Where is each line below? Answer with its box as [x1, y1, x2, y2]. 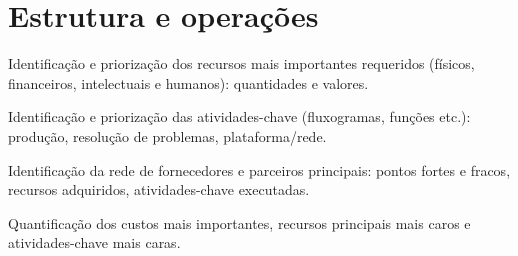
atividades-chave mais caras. [8, 232, 181, 253]
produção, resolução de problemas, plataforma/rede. [8, 125, 327, 146]
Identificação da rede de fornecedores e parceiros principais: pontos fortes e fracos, [8, 159, 511, 180]
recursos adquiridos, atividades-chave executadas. [8, 179, 310, 200]
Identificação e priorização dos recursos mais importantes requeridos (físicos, [8, 53, 475, 74]
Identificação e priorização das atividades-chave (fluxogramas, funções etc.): [8, 106, 471, 127]
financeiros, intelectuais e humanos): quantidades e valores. [8, 72, 369, 93]
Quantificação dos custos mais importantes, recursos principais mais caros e [8, 212, 471, 233]
